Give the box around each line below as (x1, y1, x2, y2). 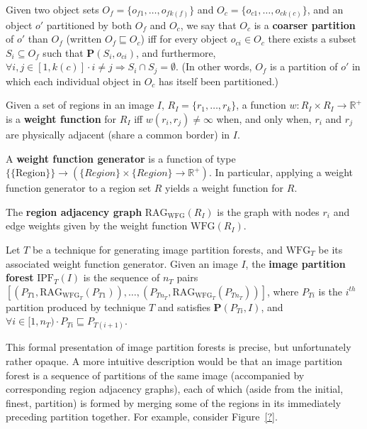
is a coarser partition (254, 17, 356, 32)
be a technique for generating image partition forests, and (32, 241, 283, 256)
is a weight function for (6, 111, 117, 126)
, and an (307, 2, 344, 16)
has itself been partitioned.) (159, 73, 279, 88)
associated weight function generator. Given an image (6, 256, 238, 271)
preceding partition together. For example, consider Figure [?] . (6, 409, 278, 424)
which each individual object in (6, 73, 141, 88)
